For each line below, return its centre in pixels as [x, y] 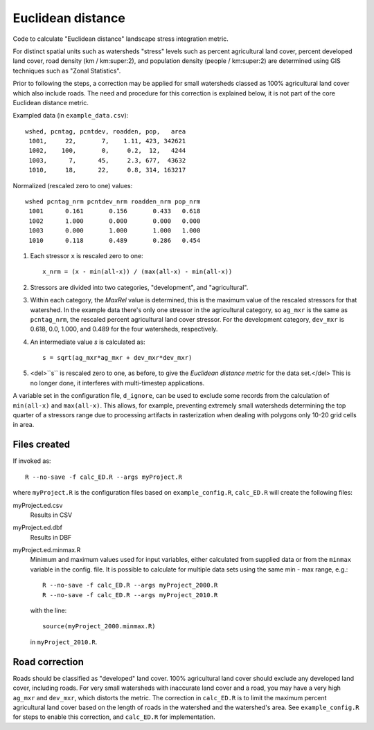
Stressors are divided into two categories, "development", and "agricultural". [139, 287]
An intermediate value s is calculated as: [88, 342]
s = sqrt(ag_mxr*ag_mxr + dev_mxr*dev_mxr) [117, 358]
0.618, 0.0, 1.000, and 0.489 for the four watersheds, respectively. [124, 329]
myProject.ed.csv [38, 505]
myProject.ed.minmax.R [47, 550]
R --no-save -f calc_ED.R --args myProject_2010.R [130, 595]
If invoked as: [32, 461]
